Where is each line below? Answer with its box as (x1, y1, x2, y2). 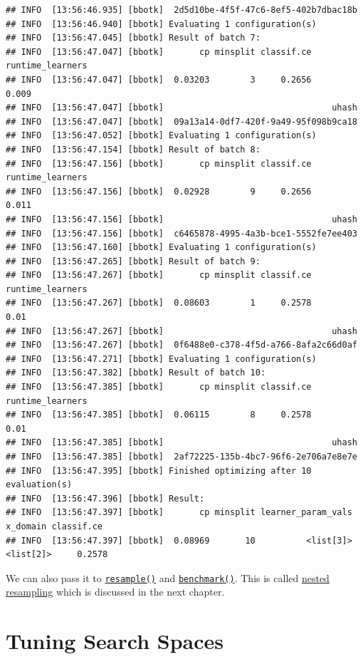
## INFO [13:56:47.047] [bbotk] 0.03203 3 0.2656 (6, 74, 312, 85)
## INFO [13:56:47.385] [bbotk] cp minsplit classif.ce (6, 382, 312, 393)
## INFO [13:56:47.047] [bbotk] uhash (6, 103, 357, 113)
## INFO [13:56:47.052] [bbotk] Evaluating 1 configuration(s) (6, 130, 317, 141)
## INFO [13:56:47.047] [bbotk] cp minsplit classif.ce (6, 46, 312, 57)
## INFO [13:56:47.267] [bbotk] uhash (6, 326, 357, 336)
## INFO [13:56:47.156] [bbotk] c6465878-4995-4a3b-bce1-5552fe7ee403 (6, 228, 357, 239)
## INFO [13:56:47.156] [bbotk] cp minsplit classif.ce (6, 158, 312, 169)
